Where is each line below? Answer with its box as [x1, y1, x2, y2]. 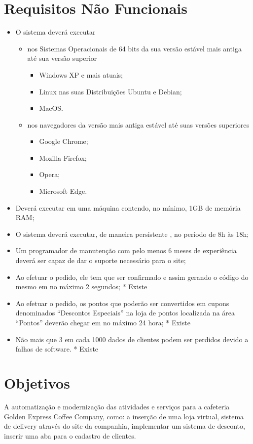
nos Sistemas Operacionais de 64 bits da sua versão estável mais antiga [27, 43, 242, 53]
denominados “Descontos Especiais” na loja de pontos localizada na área [15, 308, 235, 318]
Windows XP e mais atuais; [39, 69, 123, 80]
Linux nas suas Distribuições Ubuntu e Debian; [39, 86, 182, 96]
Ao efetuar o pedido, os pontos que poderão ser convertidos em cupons [15, 298, 229, 308]
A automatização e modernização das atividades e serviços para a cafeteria [4, 401, 230, 411]
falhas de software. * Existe [15, 344, 99, 354]
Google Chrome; [39, 136, 88, 146]
